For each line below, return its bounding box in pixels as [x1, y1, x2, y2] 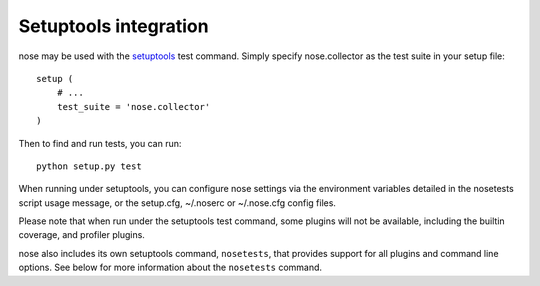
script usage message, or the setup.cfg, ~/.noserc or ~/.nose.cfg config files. [18, 196, 337, 209]
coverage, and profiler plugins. [18, 229, 145, 241]
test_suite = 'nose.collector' [56, 101, 211, 112]
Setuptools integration [18, 15, 209, 37]
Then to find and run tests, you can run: [18, 137, 182, 149]
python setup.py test [36, 160, 142, 172]
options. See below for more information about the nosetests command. [18, 261, 323, 274]
